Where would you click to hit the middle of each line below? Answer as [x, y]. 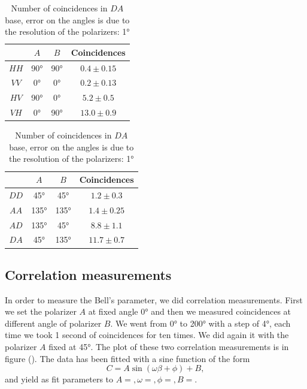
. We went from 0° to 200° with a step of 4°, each [200, 323]
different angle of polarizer [53, 323]
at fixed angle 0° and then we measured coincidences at [190, 311]
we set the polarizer [41, 311]
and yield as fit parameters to [59, 379]
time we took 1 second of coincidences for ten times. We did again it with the [147, 335]
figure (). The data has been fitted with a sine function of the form [127, 358]
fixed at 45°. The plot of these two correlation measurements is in [169, 347]
